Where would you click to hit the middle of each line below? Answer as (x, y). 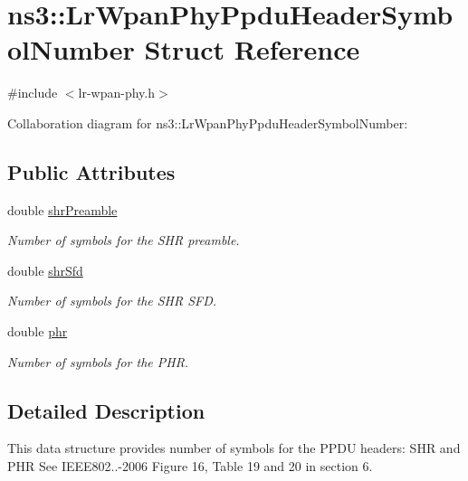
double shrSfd (45, 270)
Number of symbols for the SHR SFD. (112, 301)
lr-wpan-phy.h (117, 93)
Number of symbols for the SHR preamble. (124, 240)
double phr (38, 331)
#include (33, 93)
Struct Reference (252, 49)
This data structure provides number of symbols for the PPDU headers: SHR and (234, 448)
